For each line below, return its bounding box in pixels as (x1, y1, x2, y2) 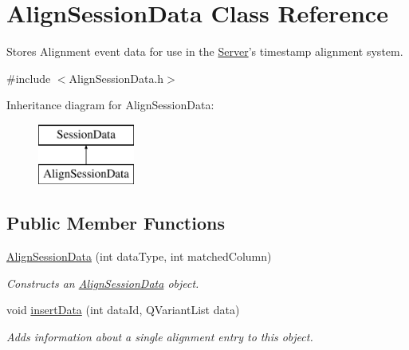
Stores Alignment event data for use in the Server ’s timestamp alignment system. (6, 43, 403, 60)
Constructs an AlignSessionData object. (6, 274, 199, 291)
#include (6, 69, 51, 86)
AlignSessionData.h (69, 69, 164, 86)
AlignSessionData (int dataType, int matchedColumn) (6, 248, 272, 265)
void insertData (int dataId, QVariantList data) (6, 301, 240, 318)
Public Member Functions (6, 210, 225, 235)
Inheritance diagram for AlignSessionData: (6, 96, 214, 113)
